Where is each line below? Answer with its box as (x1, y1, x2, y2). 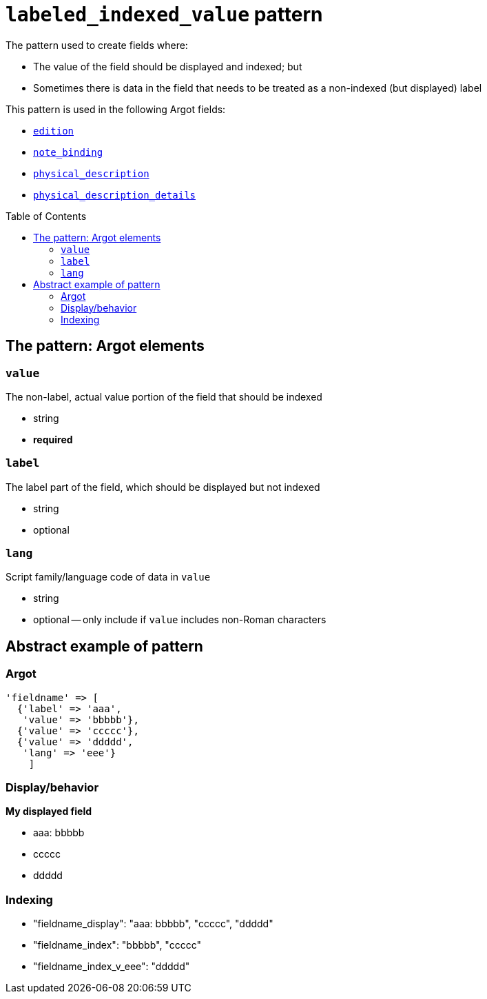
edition (33, 125, 74, 137)
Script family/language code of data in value (6, 571, 211, 583)
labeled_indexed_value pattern (6, 3, 323, 26)
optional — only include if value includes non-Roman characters (33, 614, 327, 626)
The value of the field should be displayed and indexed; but (33, 60, 302, 72)
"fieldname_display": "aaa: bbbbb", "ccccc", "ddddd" (33, 918, 273, 930)
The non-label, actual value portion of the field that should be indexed (6, 390, 322, 403)
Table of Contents (6, 210, 87, 222)
